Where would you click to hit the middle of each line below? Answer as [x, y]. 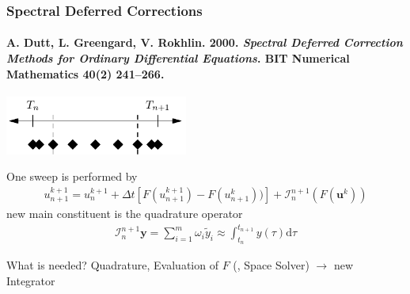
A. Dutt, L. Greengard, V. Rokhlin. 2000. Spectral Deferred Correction [205, 42]
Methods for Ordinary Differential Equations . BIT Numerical [178, 58]
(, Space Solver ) [271, 265]
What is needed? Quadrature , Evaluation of [112, 265]
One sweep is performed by [72, 176]
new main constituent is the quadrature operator [125, 214]
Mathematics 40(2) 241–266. [85, 73]
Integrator [31, 280]
